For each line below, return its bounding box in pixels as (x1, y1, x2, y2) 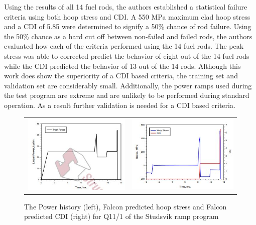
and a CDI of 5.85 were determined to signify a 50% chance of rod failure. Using (4, 21, 251, 32)
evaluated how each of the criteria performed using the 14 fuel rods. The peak (4, 41, 244, 51)
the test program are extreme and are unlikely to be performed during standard (4, 90, 249, 100)
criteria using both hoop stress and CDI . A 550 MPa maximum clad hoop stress (4, 11, 250, 22)
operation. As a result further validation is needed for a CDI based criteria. (4, 99, 235, 110)
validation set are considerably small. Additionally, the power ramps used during (4, 80, 252, 90)
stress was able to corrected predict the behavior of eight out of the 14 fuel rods (4, 50, 249, 61)
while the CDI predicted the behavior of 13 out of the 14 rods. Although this (4, 60, 241, 71)
